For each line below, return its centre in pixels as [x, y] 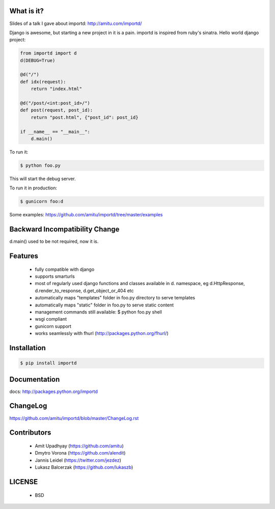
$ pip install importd [48, 363]
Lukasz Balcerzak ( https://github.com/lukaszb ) [84, 467]
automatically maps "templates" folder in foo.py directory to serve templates [115, 298]
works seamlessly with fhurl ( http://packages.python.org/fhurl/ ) [102, 333]
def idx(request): [43, 82]
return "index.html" [57, 89]
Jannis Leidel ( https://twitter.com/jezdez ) [78, 460]
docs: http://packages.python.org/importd [53, 391]
